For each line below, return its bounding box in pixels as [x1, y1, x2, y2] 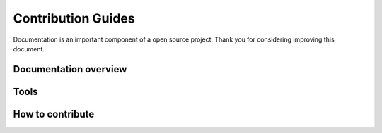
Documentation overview [13, 63, 127, 75]
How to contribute [13, 108, 95, 120]
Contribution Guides [13, 11, 135, 26]
